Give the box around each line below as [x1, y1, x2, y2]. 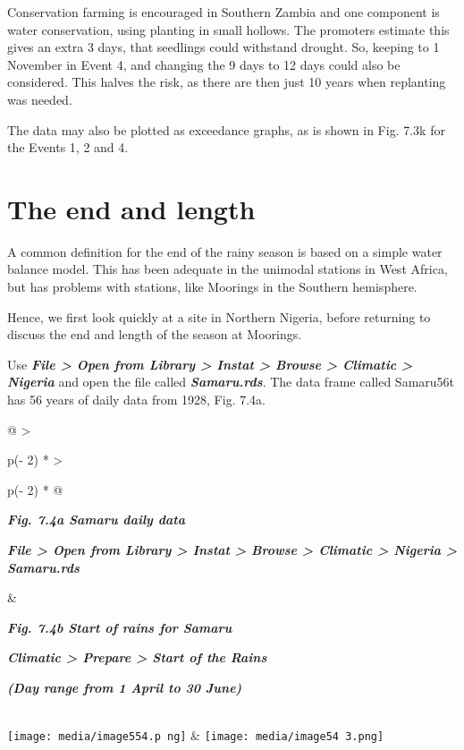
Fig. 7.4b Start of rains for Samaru [7, 618, 232, 636]
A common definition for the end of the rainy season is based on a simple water [7, 242, 443, 260]
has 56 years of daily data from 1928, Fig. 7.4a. [7, 390, 266, 409]
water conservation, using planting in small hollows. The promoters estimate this [7, 20, 450, 38]
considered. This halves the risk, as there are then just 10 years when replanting [7, 72, 446, 91]
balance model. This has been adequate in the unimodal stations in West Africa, [7, 260, 448, 278]
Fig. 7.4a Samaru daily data [7, 510, 185, 529]
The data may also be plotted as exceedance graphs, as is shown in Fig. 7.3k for [7, 120, 445, 139]
